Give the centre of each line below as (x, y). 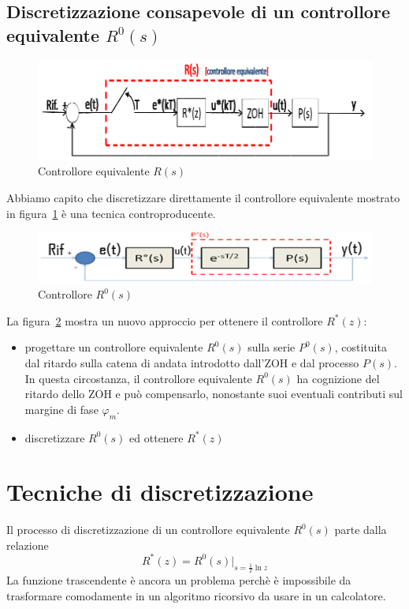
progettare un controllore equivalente (114, 347)
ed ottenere (156, 437)
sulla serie (271, 347)
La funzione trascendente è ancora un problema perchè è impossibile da (179, 580)
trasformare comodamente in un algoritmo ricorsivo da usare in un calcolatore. (196, 595)
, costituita (361, 347)
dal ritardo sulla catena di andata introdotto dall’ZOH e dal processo (192, 362)
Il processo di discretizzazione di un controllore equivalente (148, 530)
